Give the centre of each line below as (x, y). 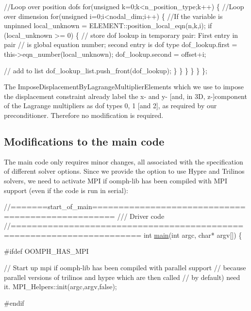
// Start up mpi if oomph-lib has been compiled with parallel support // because (125, 268)
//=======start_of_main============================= (125, 206)
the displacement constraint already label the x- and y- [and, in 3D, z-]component (125, 96)
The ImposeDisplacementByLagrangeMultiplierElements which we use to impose (124, 87)
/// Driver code (141, 216)
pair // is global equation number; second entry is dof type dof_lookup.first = (121, 44)
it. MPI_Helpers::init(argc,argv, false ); (60, 286)
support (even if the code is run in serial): (66, 190)
